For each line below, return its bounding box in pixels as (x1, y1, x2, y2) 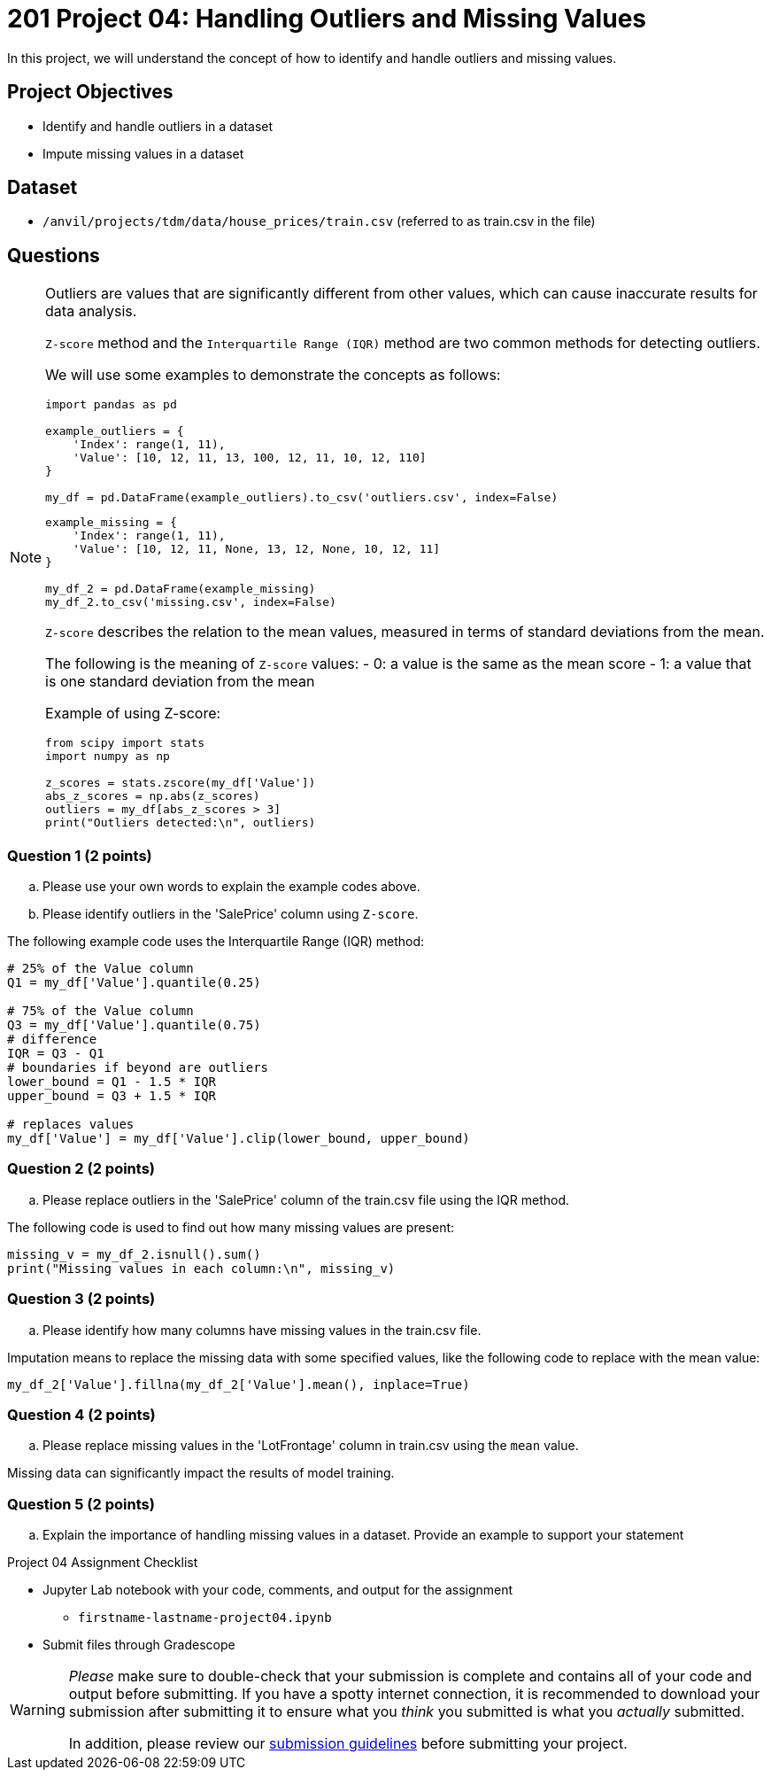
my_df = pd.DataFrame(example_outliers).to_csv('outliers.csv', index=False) (45, 491, 559, 505)
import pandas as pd (45, 398, 177, 412)
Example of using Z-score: (45, 704, 221, 723)
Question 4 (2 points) (7, 1405, 156, 1424)
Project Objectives (7, 81, 173, 104)
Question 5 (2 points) (7, 1494, 155, 1513)
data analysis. (45, 302, 137, 321)
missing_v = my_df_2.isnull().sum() (7, 1246, 261, 1261)
